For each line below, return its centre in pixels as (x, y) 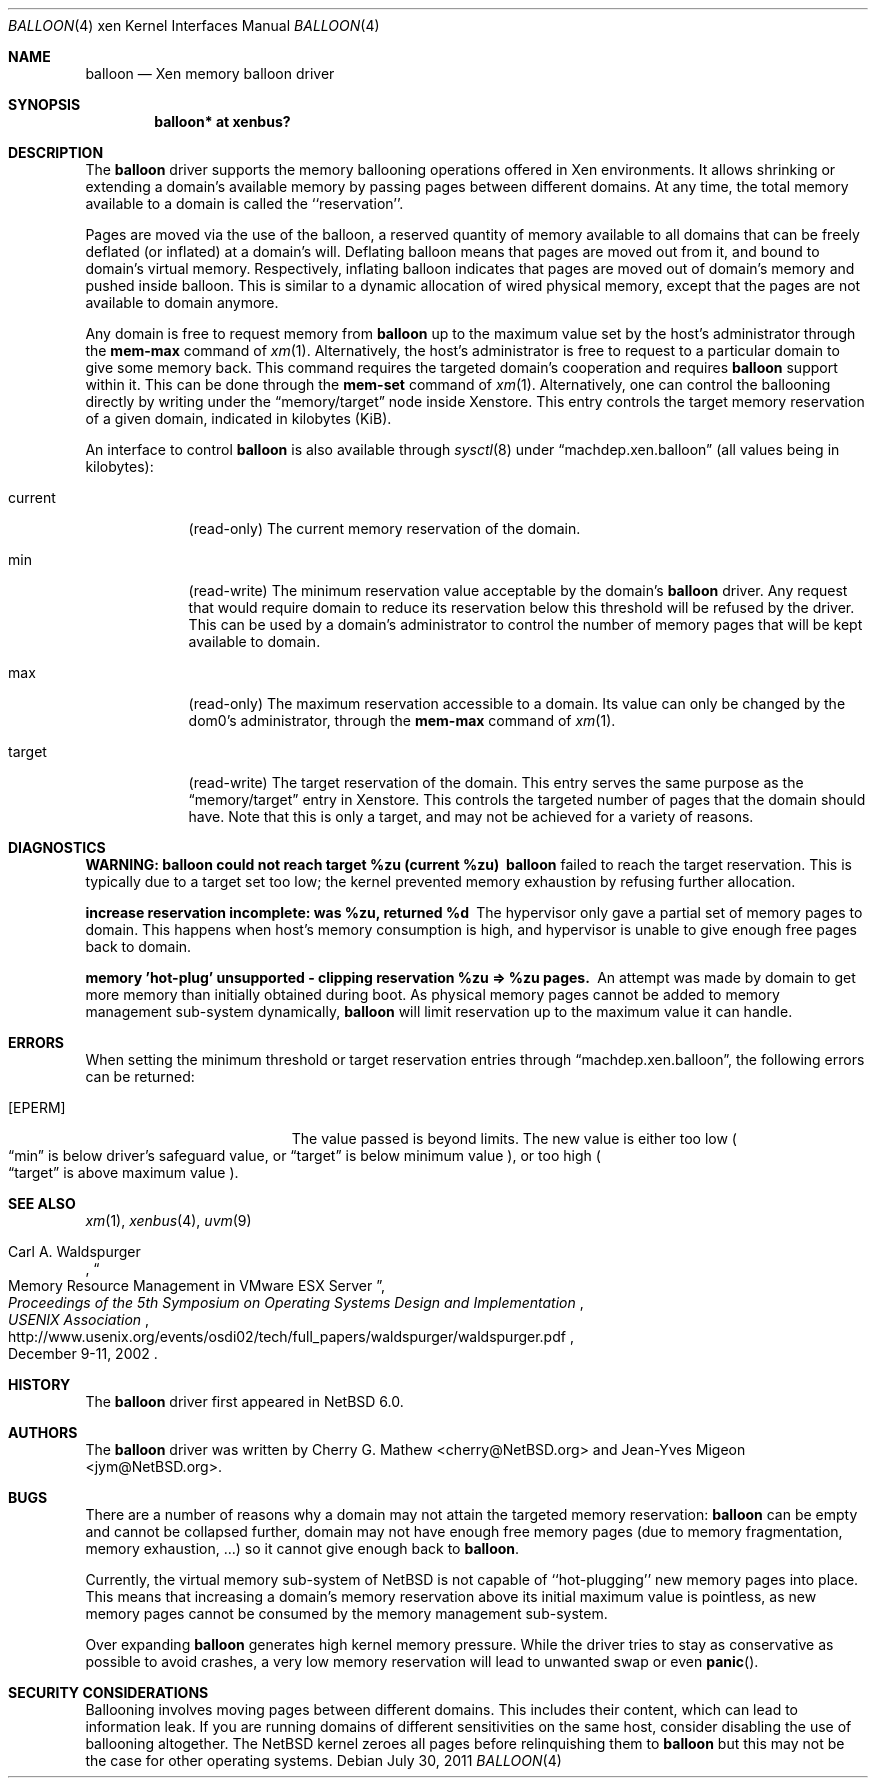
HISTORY (39, 1384)
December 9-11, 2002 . (83, 1353)
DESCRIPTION (56, 152)
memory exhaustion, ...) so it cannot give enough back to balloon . (302, 1548)
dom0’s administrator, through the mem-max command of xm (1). (402, 720)
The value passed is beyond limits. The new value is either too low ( (514, 1138)
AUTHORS (43, 1432)
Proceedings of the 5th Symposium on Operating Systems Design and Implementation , (296, 1302)
